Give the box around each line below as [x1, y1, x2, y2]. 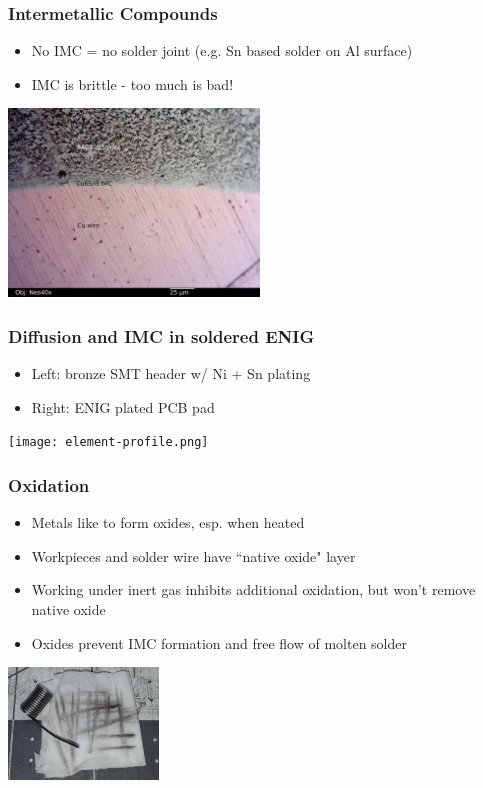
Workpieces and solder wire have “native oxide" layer [31, 545, 356, 566]
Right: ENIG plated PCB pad [31, 396, 215, 417]
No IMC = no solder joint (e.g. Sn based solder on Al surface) [31, 40, 413, 61]
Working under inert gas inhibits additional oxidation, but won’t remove [31, 579, 476, 600]
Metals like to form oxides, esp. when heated [31, 512, 305, 533]
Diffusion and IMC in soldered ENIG [8, 323, 315, 348]
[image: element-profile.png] [8, 435, 209, 450]
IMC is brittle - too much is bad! [31, 73, 234, 94]
